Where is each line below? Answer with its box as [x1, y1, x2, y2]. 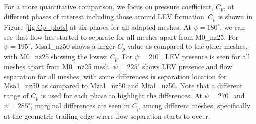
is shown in [218, 11, 252, 22]
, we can [220, 21, 245, 32]
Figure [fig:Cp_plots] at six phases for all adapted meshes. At [4, 21, 191, 32]
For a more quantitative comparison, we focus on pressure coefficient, [4, 1, 214, 11]
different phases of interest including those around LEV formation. [4, 11, 206, 22]
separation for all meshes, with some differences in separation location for [4, 71, 227, 81]
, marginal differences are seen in [30, 100, 130, 111]
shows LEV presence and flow [142, 61, 232, 71]
